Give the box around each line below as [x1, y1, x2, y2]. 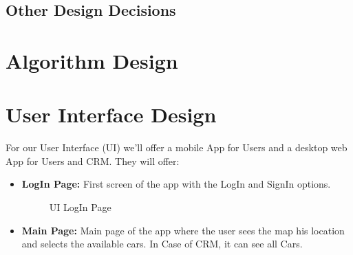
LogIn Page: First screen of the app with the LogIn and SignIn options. [21, 177, 331, 191]
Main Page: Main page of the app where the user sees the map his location [21, 223, 345, 237]
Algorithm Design [6, 46, 178, 74]
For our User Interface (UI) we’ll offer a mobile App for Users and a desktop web [6, 140, 347, 155]
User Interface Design [6, 100, 217, 129]
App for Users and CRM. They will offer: [6, 153, 180, 168]
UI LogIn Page [49, 200, 111, 214]
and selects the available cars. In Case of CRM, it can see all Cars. [21, 236, 303, 251]
